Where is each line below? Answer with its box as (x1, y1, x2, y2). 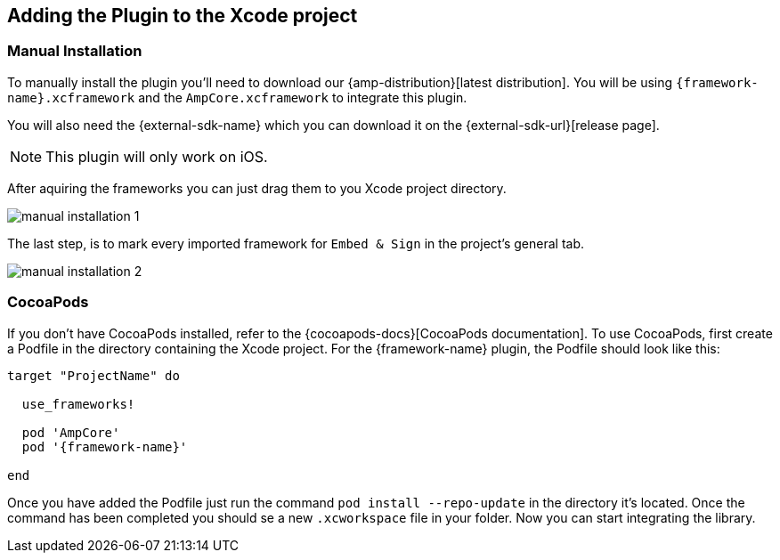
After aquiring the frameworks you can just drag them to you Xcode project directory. (7, 180, 507, 196)
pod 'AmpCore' (21, 425, 120, 440)
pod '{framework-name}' (21, 439, 188, 454)
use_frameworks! (21, 396, 135, 411)
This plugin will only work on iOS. (45, 147, 268, 166)
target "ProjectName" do (7, 368, 180, 383)
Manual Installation (7, 42, 142, 61)
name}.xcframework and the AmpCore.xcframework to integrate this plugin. (7, 89, 467, 105)
